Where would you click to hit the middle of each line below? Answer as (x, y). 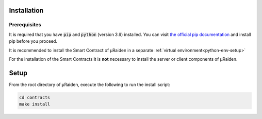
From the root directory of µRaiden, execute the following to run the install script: (90, 85)
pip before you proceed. (33, 41)
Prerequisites (25, 25)
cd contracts (35, 97)
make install (35, 104)
